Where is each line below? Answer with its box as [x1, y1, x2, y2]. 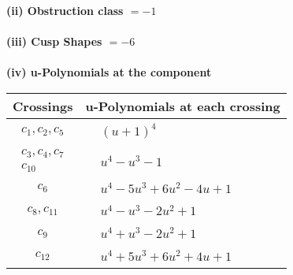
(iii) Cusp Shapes [6, 33, 102, 50]
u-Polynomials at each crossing [85, 96, 280, 115]
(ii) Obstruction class [6, 2, 124, 18]
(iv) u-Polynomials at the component [6, 64, 212, 80]
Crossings [13, 96, 73, 115]
